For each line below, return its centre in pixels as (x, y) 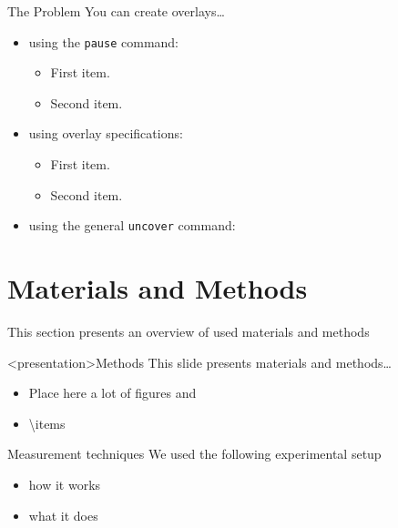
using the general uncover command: (132, 225)
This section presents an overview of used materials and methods (189, 331)
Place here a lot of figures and (112, 393)
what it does (63, 515)
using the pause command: (104, 41)
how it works (65, 484)
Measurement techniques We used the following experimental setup (194, 454)
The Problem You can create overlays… (116, 11)
